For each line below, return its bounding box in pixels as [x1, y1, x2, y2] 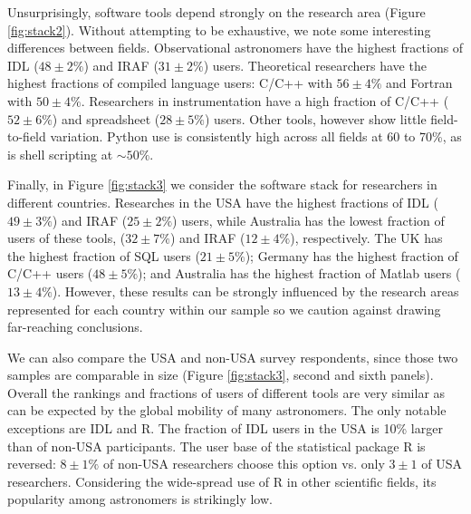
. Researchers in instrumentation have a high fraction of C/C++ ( [81, 91, 449, 110]
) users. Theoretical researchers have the [203, 55, 427, 74]
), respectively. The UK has [290, 228, 443, 247]
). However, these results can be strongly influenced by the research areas [52, 281, 459, 300]
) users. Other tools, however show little [205, 109, 427, 128]
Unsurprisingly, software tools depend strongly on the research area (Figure [7, 3, 426, 21]
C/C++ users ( [7, 264, 93, 283]
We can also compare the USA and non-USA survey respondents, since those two [7, 347, 458, 366]
